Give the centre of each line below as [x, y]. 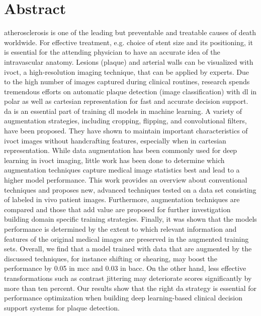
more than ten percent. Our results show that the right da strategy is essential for [130, 288]
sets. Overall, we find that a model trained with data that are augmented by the [128, 249]
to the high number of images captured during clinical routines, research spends [127, 82]
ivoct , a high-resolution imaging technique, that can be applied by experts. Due [126, 71]
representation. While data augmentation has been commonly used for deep [121, 150]
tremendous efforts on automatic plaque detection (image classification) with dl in [130, 91]
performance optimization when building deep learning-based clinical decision [123, 298]
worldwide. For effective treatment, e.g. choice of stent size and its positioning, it [128, 42]
